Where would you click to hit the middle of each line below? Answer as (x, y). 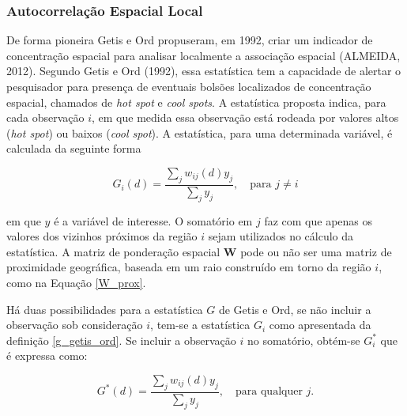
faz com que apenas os (318, 220)
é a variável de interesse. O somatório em (153, 220)
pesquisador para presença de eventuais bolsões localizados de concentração (189, 86)
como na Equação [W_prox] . (76, 282)
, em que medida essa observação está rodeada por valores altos (245, 117)
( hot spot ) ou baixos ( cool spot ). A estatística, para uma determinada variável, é (200, 132)
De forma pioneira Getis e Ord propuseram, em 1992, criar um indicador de (190, 40)
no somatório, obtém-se (303, 340)
